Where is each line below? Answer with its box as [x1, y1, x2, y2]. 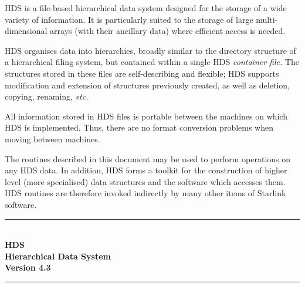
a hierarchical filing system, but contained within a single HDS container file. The [5, 56, 300, 68]
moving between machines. [5, 132, 100, 145]
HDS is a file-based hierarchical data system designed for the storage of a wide [5, 2, 287, 13]
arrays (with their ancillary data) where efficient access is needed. [50, 25, 286, 37]
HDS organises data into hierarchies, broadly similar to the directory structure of [5, 44, 296, 56]
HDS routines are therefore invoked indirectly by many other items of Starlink [5, 187, 286, 199]
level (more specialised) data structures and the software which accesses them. [5, 175, 286, 187]
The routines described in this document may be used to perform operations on [5, 152, 291, 165]
